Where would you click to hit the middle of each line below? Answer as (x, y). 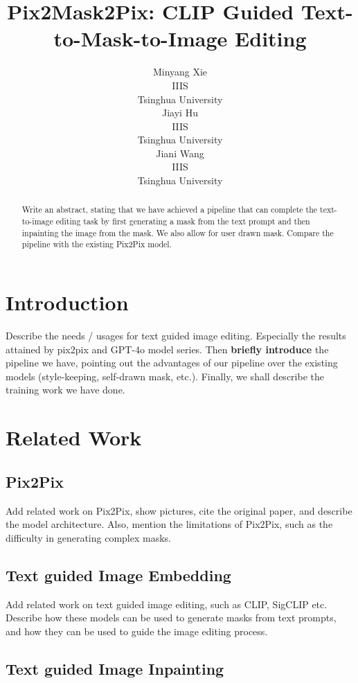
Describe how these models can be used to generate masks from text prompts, (171, 618)
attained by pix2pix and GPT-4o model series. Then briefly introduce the (167, 349)
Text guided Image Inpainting (115, 668)
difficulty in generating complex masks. (88, 537)
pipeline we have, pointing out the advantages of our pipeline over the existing (172, 363)
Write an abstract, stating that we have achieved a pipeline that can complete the (170, 210)
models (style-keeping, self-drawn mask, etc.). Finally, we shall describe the (165, 376)
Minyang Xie (180, 72)
